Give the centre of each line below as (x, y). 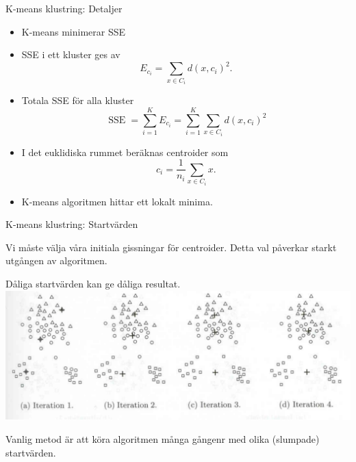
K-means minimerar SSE (74, 31)
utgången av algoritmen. (56, 260)
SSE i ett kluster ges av (71, 54)
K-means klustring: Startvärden (72, 224)
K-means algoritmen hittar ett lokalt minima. (117, 201)
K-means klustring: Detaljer (64, 8)
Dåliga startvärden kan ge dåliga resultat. (93, 284)
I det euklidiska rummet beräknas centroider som (125, 152)
